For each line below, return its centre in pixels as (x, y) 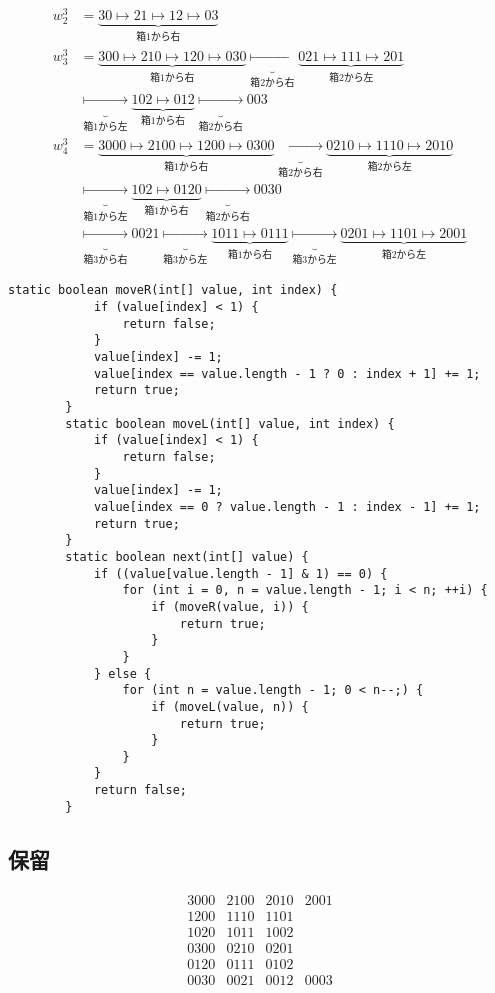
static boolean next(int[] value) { (187, 556)
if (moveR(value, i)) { (230, 606)
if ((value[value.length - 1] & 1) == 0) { (240, 573)
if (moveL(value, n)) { (230, 706)
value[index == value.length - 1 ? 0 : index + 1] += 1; (287, 373)
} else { (122, 673)
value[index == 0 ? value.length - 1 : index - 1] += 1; (287, 506)
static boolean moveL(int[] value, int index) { (230, 423)
